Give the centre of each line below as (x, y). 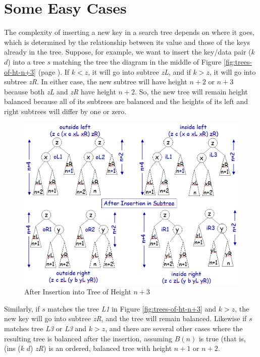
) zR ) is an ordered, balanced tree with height (101, 348)
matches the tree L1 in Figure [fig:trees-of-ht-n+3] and (132, 308)
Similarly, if (22, 308)
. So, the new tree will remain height (191, 91)
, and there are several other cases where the (174, 328)
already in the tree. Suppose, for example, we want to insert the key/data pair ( (128, 52)
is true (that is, (222, 338)
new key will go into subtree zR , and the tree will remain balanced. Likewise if (125, 318)
